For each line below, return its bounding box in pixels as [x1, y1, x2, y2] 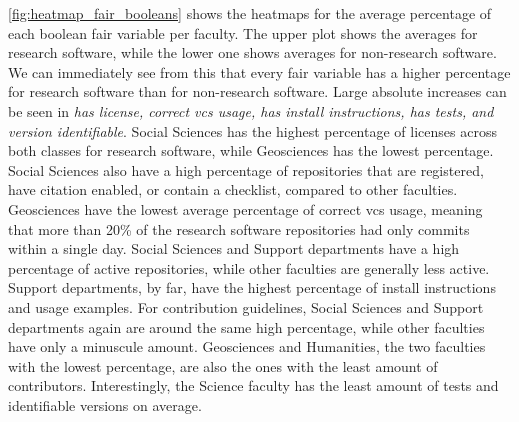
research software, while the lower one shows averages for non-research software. [8, 42, 497, 63]
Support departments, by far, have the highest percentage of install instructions [8, 277, 496, 298]
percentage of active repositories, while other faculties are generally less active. [8, 257, 490, 278]
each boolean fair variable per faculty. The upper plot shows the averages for [8, 22, 478, 43]
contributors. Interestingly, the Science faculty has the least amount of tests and [8, 375, 499, 396]
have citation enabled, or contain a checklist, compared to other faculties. [8, 179, 458, 200]
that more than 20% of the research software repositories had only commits [8, 218, 470, 239]
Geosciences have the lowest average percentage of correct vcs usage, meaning [8, 198, 483, 219]
